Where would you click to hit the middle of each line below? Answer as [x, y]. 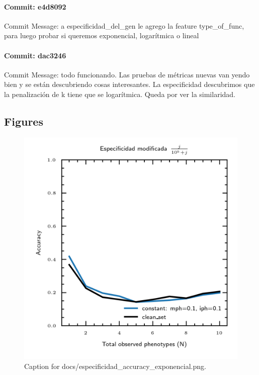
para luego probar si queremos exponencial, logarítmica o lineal [102, 35]
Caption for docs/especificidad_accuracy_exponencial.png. [115, 366]
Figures [24, 121]
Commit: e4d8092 [35, 6]
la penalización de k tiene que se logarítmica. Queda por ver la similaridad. [120, 94]
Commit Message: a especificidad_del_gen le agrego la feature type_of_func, [124, 25]
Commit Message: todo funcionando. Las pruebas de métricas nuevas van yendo [127, 74]
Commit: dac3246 [35, 55]
